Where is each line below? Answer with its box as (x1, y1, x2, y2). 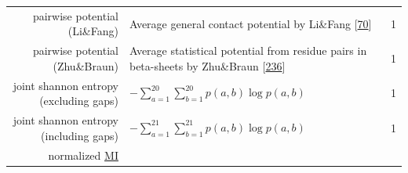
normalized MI (48, 146, 118, 163)
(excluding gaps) (39, 92, 118, 109)
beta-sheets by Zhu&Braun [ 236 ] (129, 57, 286, 74)
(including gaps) (41, 127, 118, 143)
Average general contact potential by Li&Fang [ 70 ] (129, 15, 372, 31)
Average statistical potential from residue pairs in (129, 42, 367, 59)
